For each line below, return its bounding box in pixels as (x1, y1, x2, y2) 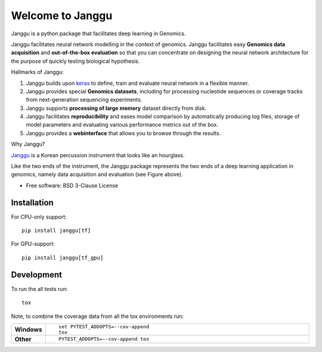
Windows (14, 325, 42, 333)
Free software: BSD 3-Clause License (26, 182, 119, 189)
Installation (11, 197, 54, 207)
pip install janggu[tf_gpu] (21, 254, 104, 261)
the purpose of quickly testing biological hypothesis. (11, 57, 140, 65)
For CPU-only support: (11, 213, 67, 221)
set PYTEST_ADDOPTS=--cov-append (58, 323, 149, 330)
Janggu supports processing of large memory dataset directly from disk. (26, 105, 207, 112)
